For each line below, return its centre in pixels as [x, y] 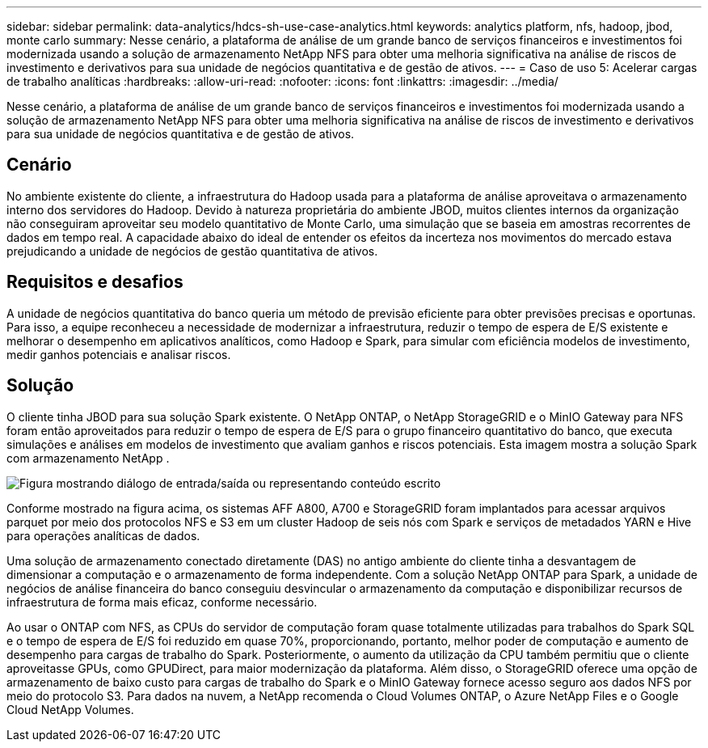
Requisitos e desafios [95, 282]
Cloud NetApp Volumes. [70, 709]
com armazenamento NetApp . [88, 458]
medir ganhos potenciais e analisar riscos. [119, 354]
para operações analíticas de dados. [103, 535]
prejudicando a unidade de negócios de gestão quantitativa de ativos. [192, 251]
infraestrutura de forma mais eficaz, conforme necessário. [162, 602]
